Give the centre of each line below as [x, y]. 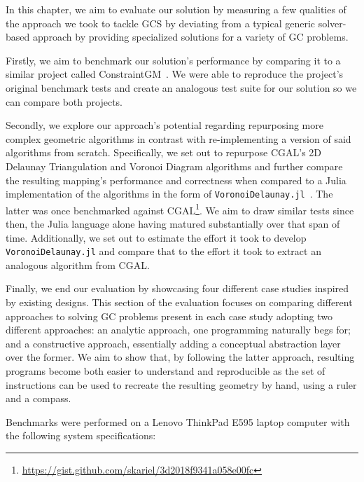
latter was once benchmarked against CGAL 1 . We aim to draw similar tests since [180, 209]
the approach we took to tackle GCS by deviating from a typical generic [160, 23]
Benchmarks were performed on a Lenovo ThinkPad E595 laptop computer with [178, 421]
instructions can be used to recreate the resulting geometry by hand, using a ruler [181, 384]
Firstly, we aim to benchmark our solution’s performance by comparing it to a [173, 60]
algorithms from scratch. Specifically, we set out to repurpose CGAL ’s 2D [164, 152]
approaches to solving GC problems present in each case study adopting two [169, 316]
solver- [332, 23]
